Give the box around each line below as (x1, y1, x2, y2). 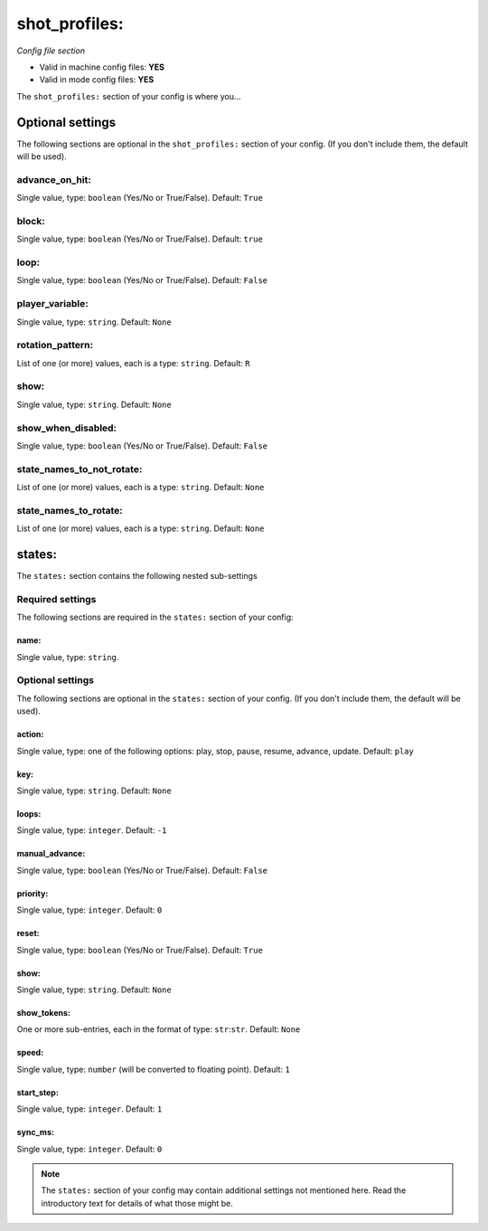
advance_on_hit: (16, 173, 92, 185)
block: (16, 214, 45, 227)
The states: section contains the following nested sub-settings (16, 571, 258, 582)
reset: (16, 928, 40, 939)
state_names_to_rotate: (16, 504, 124, 516)
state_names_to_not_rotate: (16, 462, 143, 475)
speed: (16, 1047, 44, 1058)
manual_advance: (16, 848, 86, 859)
